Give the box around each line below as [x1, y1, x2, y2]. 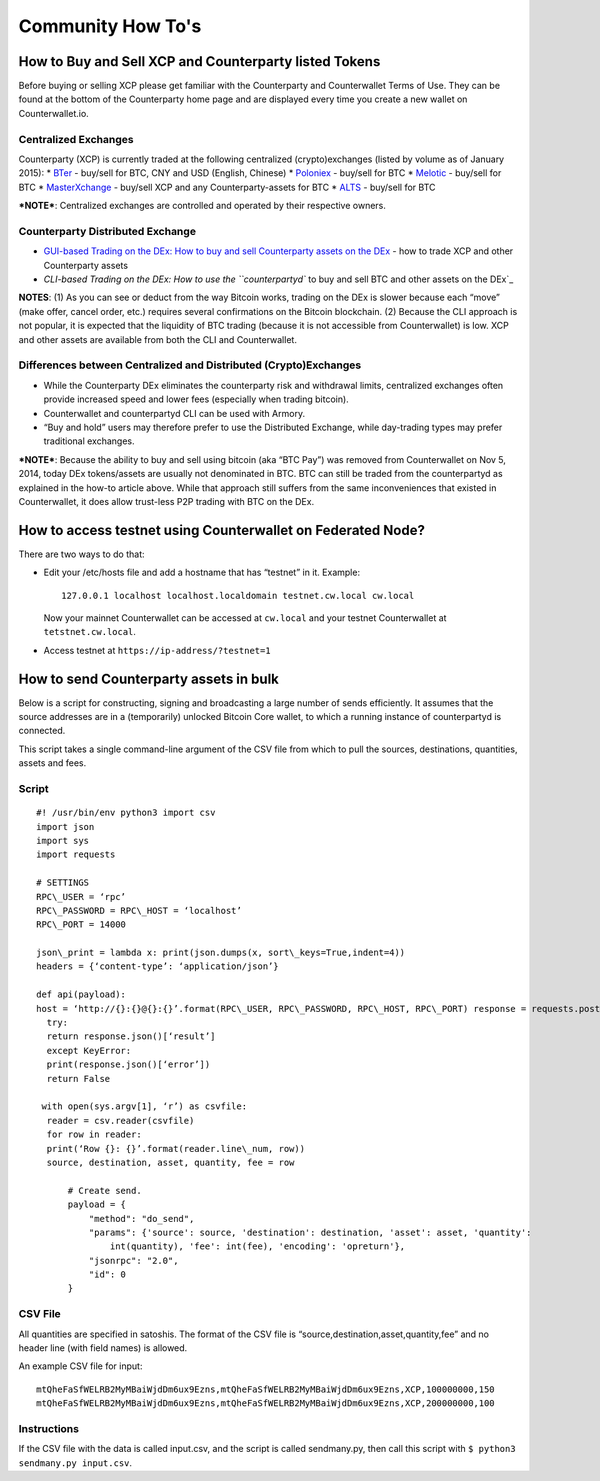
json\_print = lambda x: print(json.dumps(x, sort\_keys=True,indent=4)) [36, 947, 406, 959]
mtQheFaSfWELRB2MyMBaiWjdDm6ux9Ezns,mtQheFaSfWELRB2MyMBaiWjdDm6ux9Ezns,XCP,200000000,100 [36, 1398, 495, 1409]
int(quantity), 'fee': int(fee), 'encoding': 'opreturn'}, [110, 1241, 406, 1252]
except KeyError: [46, 1045, 132, 1056]
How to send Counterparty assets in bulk [18, 670, 280, 687]
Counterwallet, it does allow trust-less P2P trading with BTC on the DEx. [18, 495, 315, 507]
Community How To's [18, 15, 202, 37]
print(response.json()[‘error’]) [46, 1059, 211, 1070]
